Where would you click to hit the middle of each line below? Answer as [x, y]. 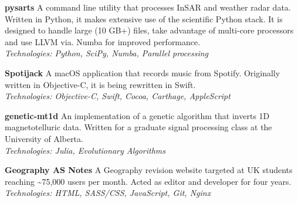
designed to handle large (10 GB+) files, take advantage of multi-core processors [149, 30]
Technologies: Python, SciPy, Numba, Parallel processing [107, 53]
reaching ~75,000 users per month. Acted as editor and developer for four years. [148, 181]
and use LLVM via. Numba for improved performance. [103, 41]
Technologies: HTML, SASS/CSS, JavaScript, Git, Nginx [108, 193]
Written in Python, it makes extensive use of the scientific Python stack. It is [144, 18]
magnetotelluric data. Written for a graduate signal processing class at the [138, 127]
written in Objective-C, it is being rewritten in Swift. [100, 84]
